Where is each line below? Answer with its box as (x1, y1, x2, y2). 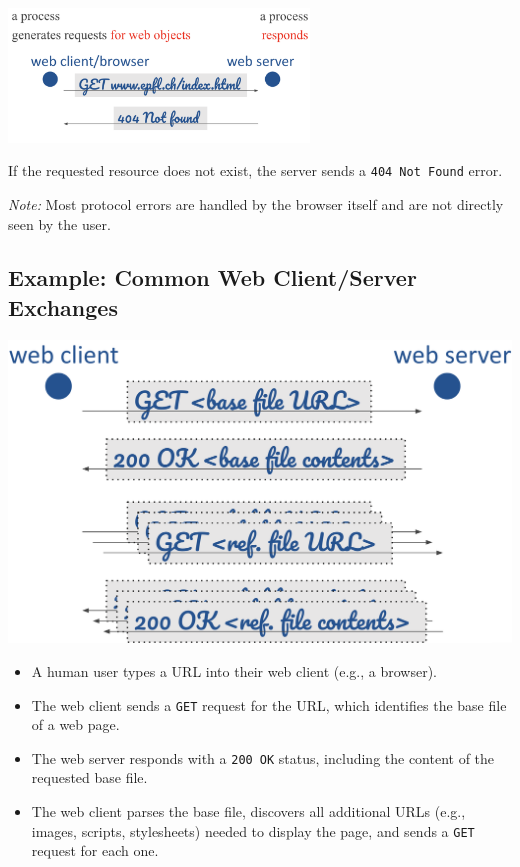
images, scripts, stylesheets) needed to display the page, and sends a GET (31, 820, 475, 841)
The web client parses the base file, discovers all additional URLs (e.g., (31, 801, 466, 822)
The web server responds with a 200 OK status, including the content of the (31, 747, 495, 768)
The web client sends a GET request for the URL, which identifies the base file (31, 694, 507, 715)
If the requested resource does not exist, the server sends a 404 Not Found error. (8, 160, 503, 181)
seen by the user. (8, 213, 111, 234)
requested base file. (31, 767, 148, 788)
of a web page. (31, 714, 120, 735)
